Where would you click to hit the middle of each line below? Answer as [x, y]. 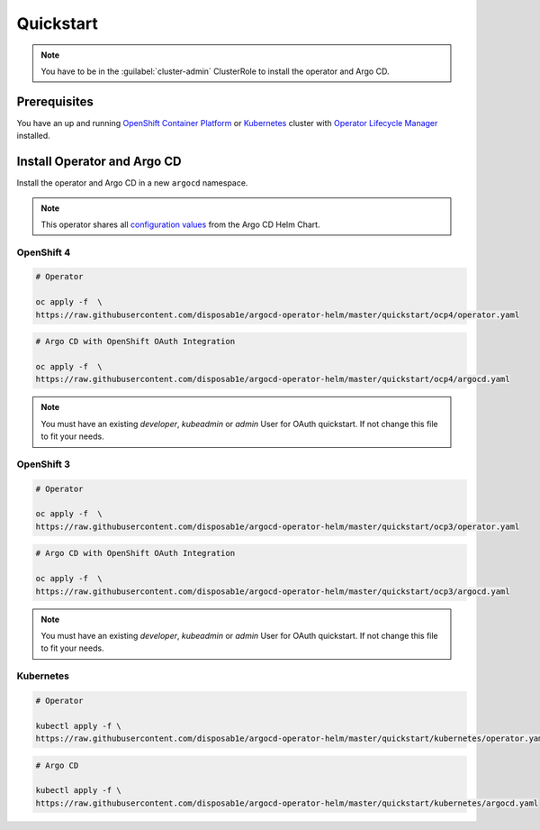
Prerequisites [55, 101]
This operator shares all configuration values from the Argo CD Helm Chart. [180, 224]
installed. [34, 136]
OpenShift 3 [44, 464]
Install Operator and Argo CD [99, 162]
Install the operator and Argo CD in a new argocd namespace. [132, 183]
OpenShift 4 [44, 252]
